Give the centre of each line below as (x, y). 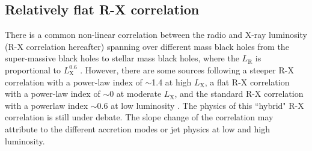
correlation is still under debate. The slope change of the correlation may (139, 117)
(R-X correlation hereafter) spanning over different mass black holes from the (147, 46)
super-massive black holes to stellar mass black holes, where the (122, 58)
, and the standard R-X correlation (239, 94)
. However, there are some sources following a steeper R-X (187, 69)
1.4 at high (172, 82)
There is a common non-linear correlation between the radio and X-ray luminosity (156, 35)
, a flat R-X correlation (247, 82)
